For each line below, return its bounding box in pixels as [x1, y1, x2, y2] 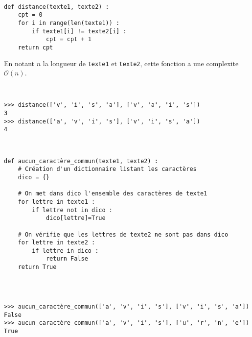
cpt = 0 [18, 11, 43, 19]
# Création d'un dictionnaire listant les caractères [18, 166, 197, 173]
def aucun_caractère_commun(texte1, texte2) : [4, 157, 158, 165]
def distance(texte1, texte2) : [4, 3, 109, 10]
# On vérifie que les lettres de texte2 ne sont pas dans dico [18, 231, 229, 238]
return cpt [18, 44, 53, 51]
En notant [4, 58, 35, 68]
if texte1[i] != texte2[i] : [32, 27, 127, 35]
